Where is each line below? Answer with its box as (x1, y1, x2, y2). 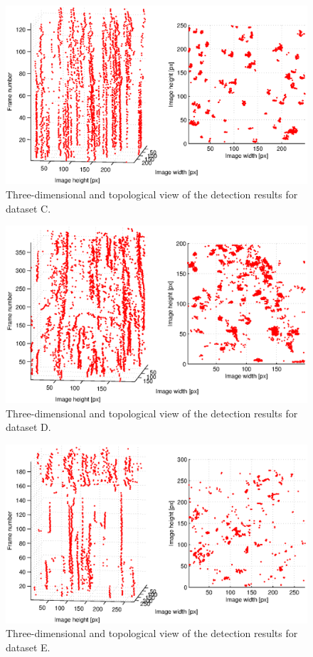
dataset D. (6, 420, 51, 434)
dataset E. (6, 639, 51, 654)
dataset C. (6, 201, 51, 215)
